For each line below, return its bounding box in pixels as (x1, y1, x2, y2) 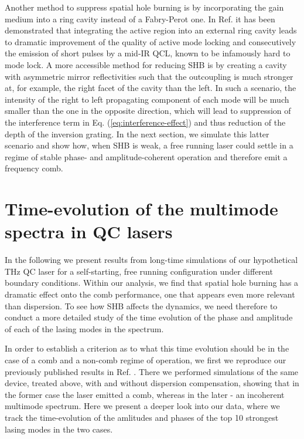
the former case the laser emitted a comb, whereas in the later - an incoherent (5, 388, 285, 400)
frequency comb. (5, 162, 63, 174)
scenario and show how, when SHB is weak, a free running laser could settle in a (5, 139, 293, 151)
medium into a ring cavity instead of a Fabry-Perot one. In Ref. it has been (5, 12, 275, 25)
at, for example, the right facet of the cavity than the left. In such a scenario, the (5, 82, 296, 94)
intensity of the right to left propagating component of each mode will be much (5, 93, 289, 105)
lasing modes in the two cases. (5, 423, 113, 435)
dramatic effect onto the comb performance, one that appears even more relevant (5, 288, 295, 300)
